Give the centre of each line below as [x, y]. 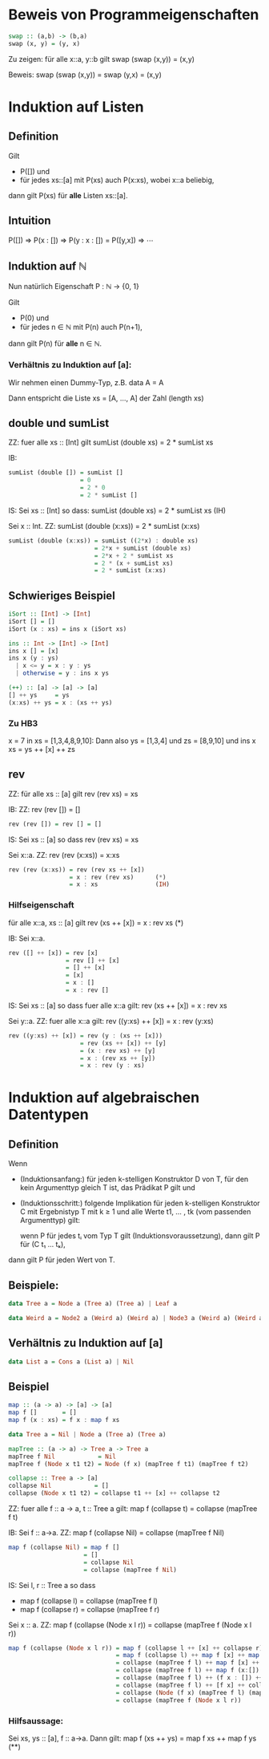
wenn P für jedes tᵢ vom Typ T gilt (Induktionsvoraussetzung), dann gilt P [140, 1236]
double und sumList [59, 423]
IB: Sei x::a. [27, 938]
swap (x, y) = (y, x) [44, 43]
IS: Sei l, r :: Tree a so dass [52, 1585]
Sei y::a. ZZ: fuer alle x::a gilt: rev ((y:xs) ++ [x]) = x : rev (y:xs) [111, 1021]
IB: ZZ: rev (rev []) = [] [44, 809]
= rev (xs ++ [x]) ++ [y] [123, 1043]
